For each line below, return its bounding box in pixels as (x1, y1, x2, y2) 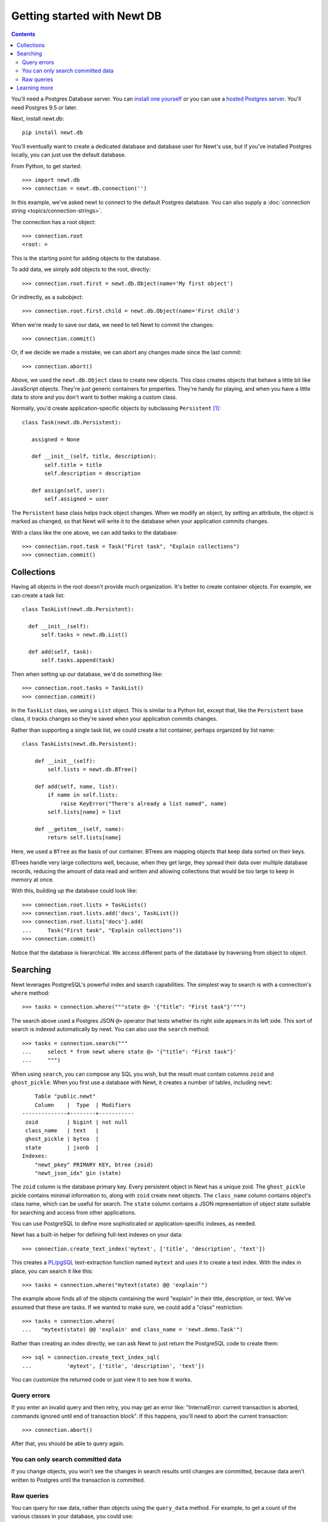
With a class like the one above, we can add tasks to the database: (11, 528, 179, 536)
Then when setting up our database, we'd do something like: (11, 670, 163, 678)
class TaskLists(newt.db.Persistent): (22, 740, 138, 748)
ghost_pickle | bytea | (25, 1135, 100, 1143)
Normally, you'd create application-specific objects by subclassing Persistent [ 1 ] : (11, 405, 221, 412)
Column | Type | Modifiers (34, 1101, 131, 1108)
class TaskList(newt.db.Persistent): (22, 606, 135, 612)
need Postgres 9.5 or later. (11, 103, 78, 111)
